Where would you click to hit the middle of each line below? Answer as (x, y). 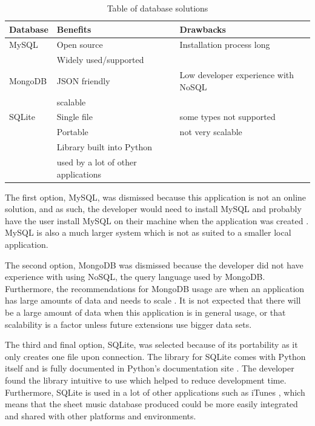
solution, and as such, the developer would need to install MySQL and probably (153, 209)
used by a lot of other (97, 161)
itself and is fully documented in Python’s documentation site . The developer (150, 368)
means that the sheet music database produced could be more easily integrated (151, 404)
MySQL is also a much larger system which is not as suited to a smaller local (148, 232)
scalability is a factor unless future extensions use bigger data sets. (128, 324)
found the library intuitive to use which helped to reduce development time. (146, 380)
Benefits (74, 29)
